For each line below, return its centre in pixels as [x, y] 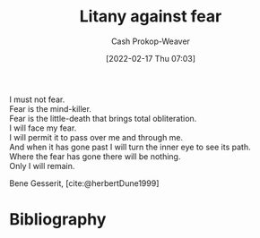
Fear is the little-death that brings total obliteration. [103, 118]
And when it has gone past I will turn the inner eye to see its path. [130, 147]
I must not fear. [37, 99]
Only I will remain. [42, 166]
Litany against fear [151, 17]
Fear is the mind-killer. [51, 108]
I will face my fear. [43, 128]
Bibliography [58, 220]
